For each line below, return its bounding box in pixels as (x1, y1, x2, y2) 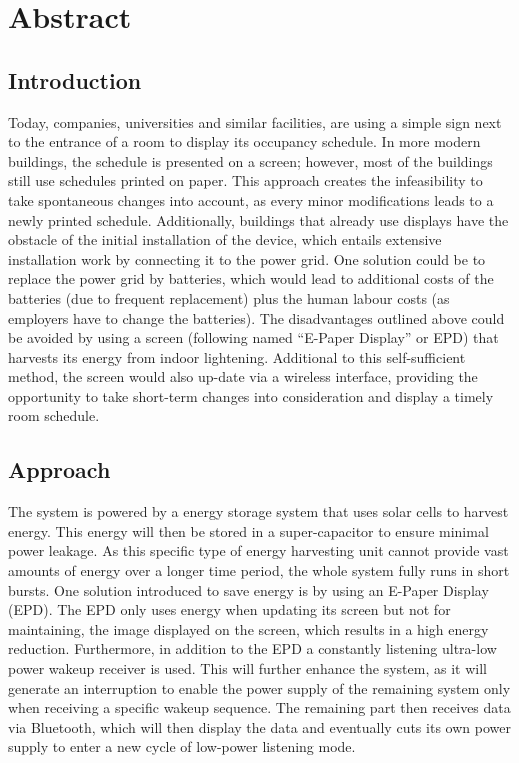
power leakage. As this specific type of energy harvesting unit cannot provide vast (8, 540, 509, 561)
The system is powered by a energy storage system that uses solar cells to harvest (8, 501, 509, 522)
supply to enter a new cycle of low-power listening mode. (8, 736, 356, 757)
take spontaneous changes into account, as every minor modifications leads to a (8, 189, 494, 210)
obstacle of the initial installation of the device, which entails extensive (8, 229, 442, 250)
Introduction (8, 64, 142, 95)
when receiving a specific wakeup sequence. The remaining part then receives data (8, 697, 511, 718)
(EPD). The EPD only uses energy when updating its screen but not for (8, 599, 451, 620)
